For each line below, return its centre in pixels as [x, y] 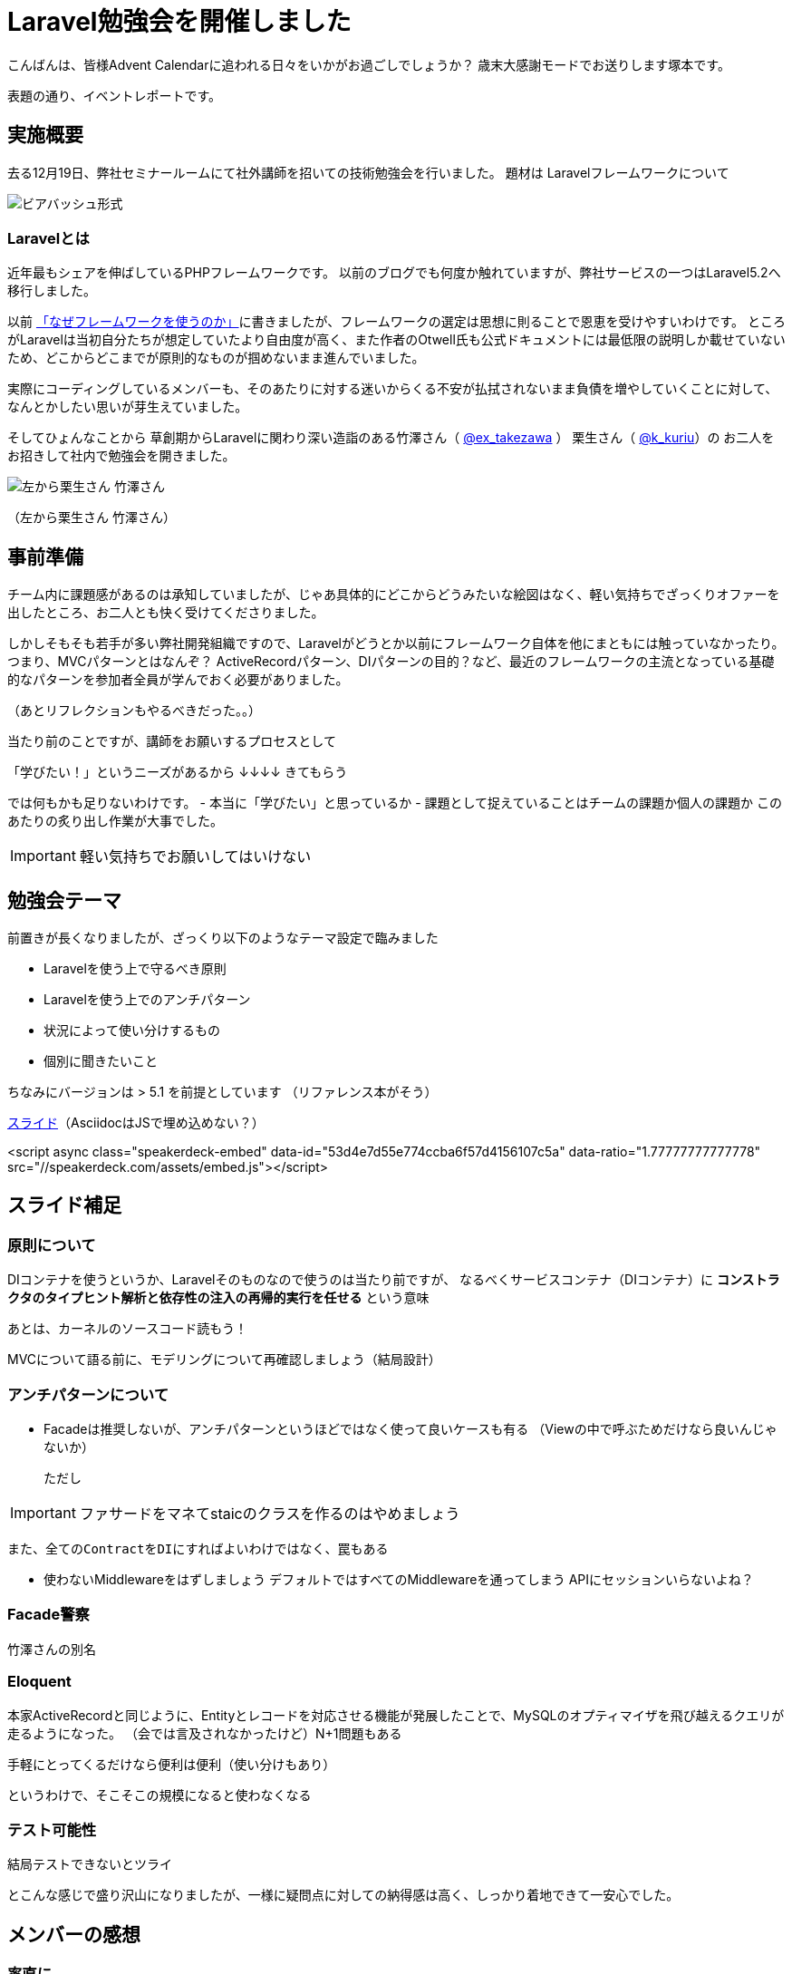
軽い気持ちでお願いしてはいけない [195, 857]
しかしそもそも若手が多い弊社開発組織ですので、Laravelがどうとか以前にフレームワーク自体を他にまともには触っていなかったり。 [396, 643]
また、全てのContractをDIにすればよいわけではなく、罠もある [198, 1549]
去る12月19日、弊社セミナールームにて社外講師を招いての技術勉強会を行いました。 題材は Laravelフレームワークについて [368, 172]
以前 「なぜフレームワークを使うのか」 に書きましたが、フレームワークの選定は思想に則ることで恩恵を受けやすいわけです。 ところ [396, 322]
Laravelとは [48, 238]
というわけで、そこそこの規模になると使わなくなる [159, 1795]
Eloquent [39, 1682]
